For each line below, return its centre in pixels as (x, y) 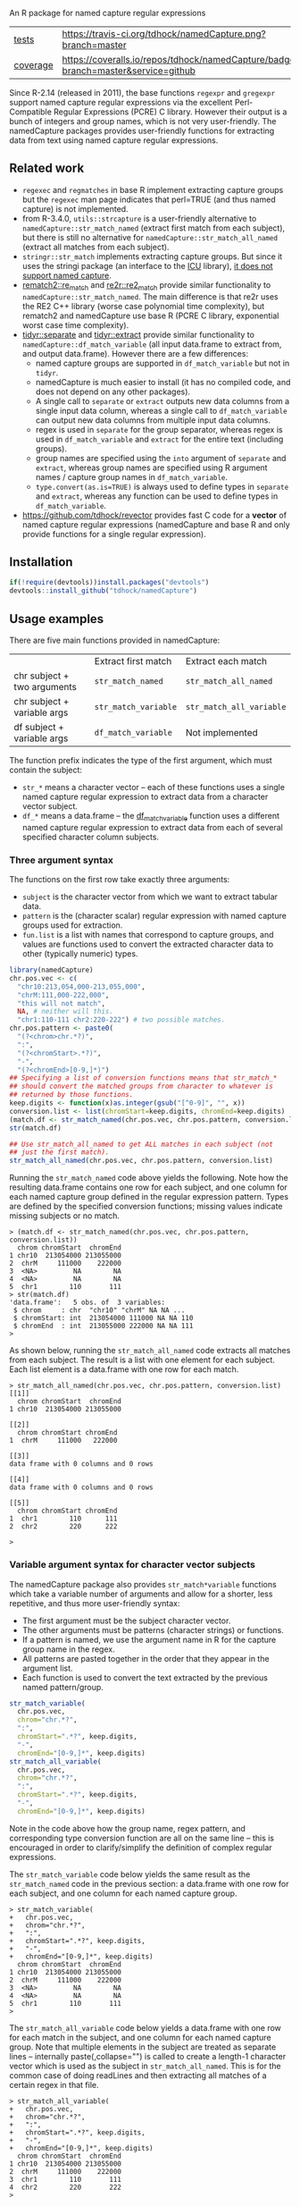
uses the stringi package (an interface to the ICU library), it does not (148, 265)
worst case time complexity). (75, 324)
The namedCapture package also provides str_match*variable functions (143, 1584)
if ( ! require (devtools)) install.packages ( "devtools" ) (109, 583)
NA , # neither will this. (66, 1012)
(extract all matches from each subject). (96, 247)
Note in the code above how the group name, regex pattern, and (127, 1828)
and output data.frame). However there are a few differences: (135, 353)
